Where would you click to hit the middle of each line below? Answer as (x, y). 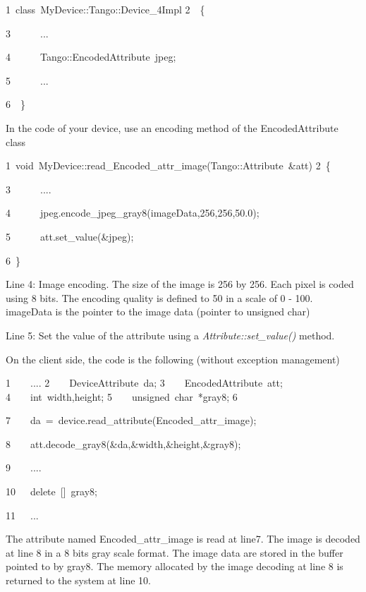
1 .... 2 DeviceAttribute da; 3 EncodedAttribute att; (144, 383)
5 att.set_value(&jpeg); (70, 236)
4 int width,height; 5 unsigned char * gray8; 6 (122, 396)
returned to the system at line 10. (78, 580)
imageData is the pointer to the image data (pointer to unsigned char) (158, 312)
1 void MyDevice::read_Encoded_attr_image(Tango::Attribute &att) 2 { (168, 165)
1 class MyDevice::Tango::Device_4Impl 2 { (105, 9)
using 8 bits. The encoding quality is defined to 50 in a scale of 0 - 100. (159, 297)
